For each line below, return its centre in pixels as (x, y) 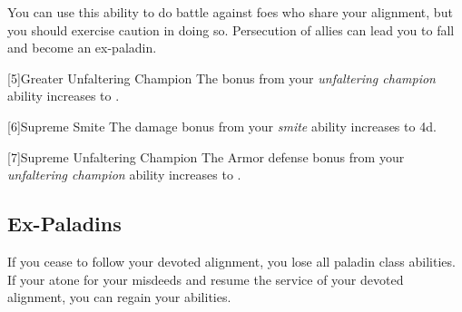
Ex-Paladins (64, 224)
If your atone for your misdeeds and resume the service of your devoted (206, 279)
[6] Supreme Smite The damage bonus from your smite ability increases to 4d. (222, 126)
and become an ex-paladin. (82, 48)
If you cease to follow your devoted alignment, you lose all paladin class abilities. (231, 261)
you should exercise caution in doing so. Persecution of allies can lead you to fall (231, 29)
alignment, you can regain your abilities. (119, 297)
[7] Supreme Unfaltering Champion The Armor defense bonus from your (206, 156)
